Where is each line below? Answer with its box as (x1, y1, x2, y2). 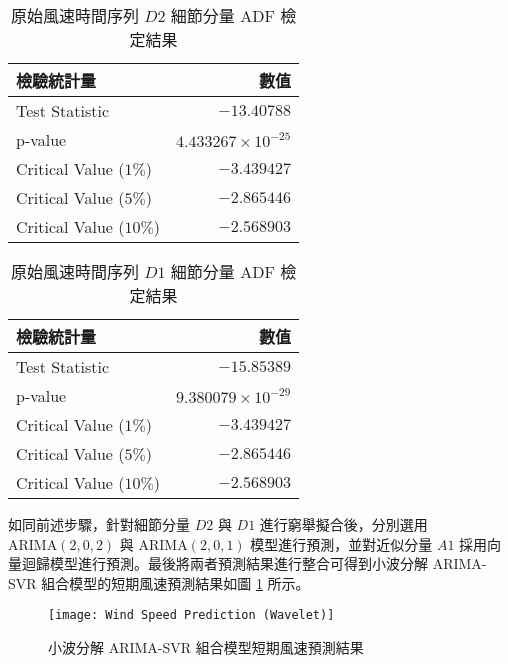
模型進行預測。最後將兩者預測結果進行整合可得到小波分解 (49, 553, 428, 574)
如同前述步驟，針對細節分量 (8, 514, 190, 534)
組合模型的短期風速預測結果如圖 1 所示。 (41, 572, 310, 593)
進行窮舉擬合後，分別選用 (259, 514, 428, 534)
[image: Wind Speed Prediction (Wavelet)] (48, 608, 335, 623)
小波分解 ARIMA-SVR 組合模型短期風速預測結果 (48, 637, 364, 658)
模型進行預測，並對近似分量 (250, 533, 433, 554)
